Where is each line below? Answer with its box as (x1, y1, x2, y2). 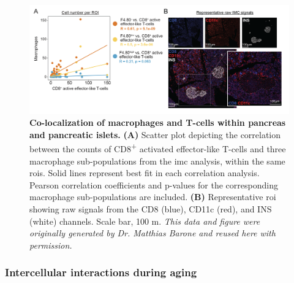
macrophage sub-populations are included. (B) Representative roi (29, 190, 276, 203)
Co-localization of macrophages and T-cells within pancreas (29, 116, 286, 129)
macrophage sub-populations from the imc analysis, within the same (29, 154, 285, 167)
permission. (29, 238, 72, 251)
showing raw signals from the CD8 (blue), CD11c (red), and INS (29, 203, 272, 215)
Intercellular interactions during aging (5, 265, 197, 280)
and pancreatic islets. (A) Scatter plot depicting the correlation (29, 128, 281, 141)
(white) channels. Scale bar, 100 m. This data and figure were (29, 214, 260, 227)
